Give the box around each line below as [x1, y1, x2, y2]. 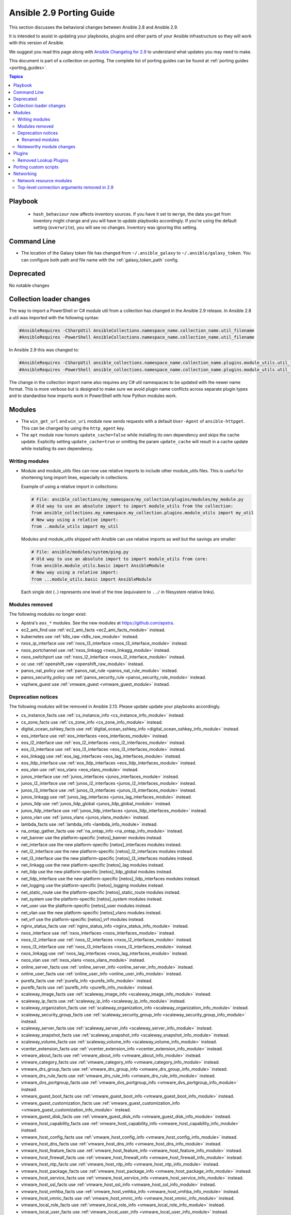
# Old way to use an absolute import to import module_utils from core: [31, 556, 208, 561]
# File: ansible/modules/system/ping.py [31, 549, 129, 555]
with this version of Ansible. [9, 40, 65, 46]
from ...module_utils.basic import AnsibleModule [31, 576, 152, 582]
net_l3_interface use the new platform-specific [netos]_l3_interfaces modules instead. [21, 855, 194, 861]
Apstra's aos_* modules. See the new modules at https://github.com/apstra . [21, 620, 175, 626]
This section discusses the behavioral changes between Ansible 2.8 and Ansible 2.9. [9, 24, 178, 30]
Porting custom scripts [13, 164, 59, 170]
